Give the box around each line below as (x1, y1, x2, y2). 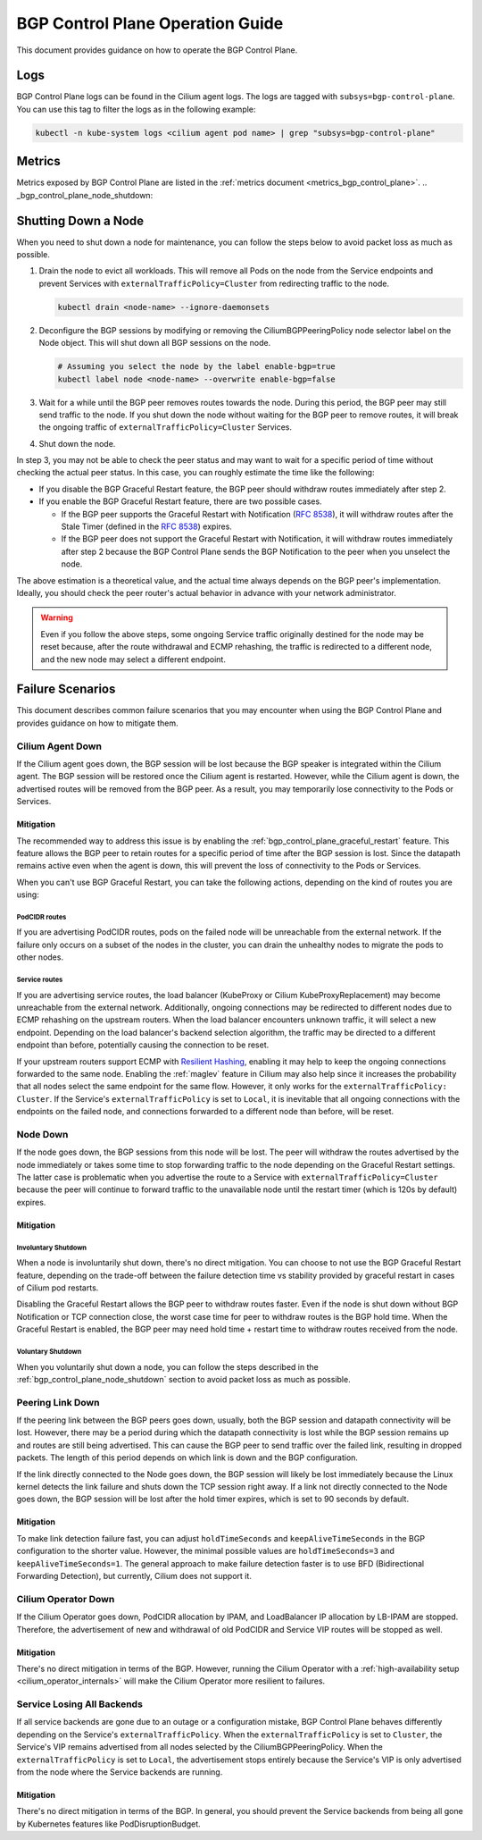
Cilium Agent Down (16, 740, 103, 752)
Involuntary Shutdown (16, 1243, 87, 1252)
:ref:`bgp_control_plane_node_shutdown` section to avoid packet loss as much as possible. (16, 1374, 352, 1384)
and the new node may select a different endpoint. (40, 653, 227, 665)
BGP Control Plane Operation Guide (16, 13, 284, 33)
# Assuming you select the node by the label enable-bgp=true (57, 362, 336, 372)
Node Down (16, 1128, 69, 1140)
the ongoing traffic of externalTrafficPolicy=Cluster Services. (38, 422, 293, 433)
